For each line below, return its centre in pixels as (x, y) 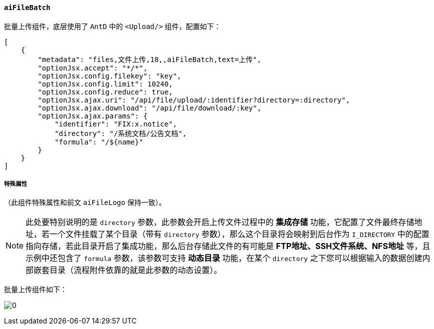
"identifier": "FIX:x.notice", (116, 124)
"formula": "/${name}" (99, 142)
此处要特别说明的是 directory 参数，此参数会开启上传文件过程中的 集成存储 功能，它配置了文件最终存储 (220, 222)
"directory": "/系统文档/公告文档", (121, 133)
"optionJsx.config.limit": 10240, (105, 84)
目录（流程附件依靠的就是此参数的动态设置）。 (136, 270)
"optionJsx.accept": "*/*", (93, 68)
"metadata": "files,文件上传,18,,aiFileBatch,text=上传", (149, 59)
